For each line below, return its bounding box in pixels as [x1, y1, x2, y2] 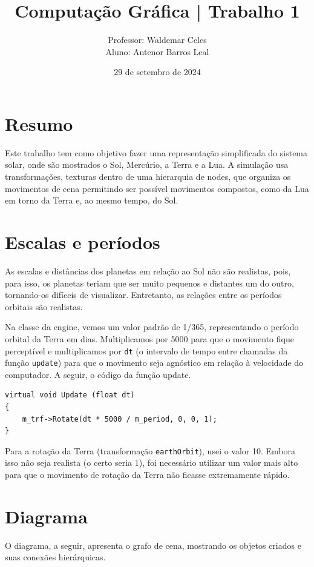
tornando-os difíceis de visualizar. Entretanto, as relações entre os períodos [5, 288, 282, 301]
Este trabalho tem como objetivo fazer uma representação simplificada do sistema [5, 146, 308, 159]
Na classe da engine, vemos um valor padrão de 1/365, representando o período [5, 320, 299, 333]
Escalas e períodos [5, 230, 160, 254]
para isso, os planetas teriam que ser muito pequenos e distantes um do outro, [5, 276, 294, 289]
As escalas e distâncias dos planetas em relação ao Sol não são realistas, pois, [5, 264, 291, 277]
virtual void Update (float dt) [5, 391, 135, 400]
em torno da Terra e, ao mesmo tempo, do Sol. [5, 194, 178, 207]
